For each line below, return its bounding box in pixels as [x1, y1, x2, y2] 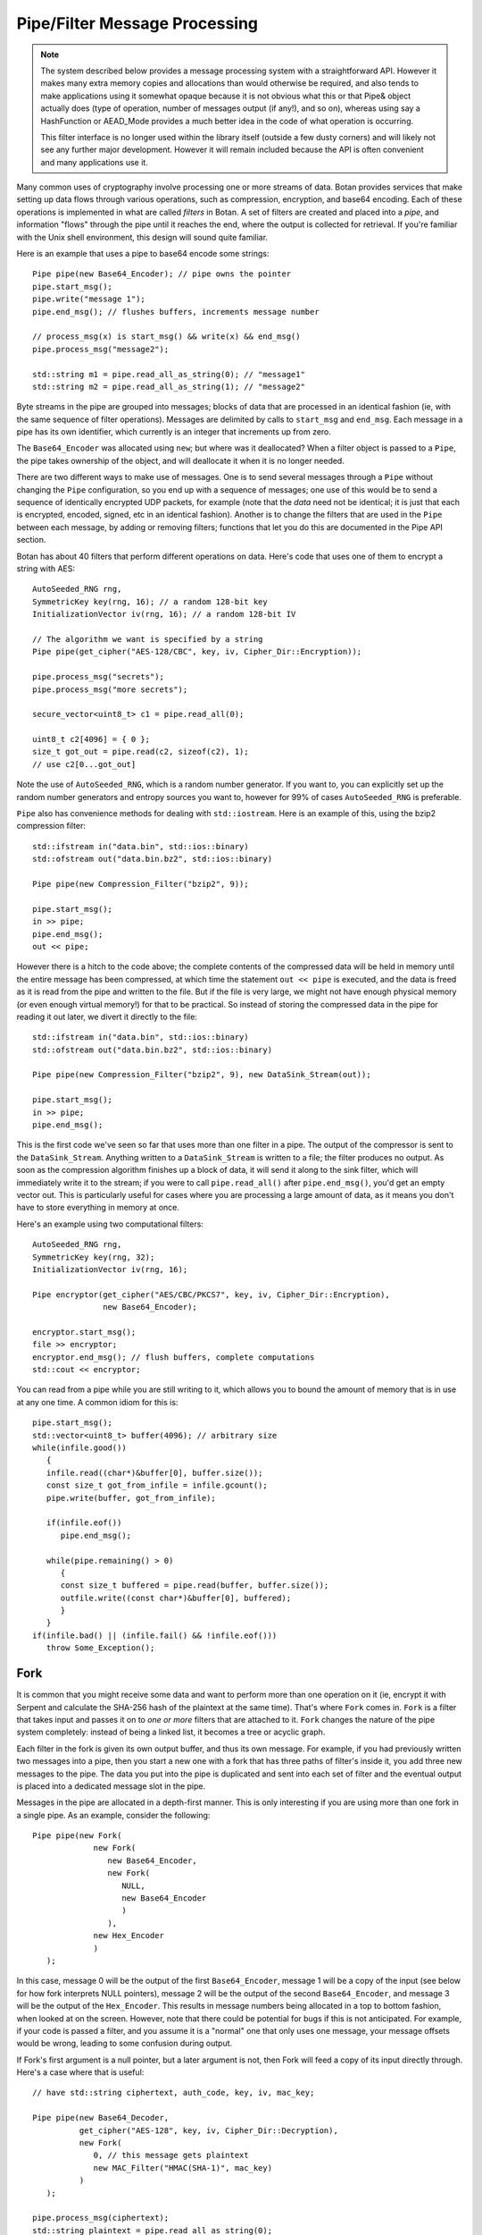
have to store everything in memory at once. [16, 1202, 180, 1213]
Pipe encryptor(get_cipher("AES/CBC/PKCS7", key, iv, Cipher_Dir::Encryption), [32, 1289, 390, 1300]
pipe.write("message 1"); [32, 294, 146, 304]
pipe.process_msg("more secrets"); [32, 684, 188, 695]
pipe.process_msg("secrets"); [32, 671, 165, 682]
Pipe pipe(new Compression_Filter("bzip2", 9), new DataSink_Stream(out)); [32, 1069, 371, 1080]
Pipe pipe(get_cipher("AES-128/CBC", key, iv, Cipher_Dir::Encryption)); [32, 646, 362, 657]
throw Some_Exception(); [46, 1643, 155, 1653]
